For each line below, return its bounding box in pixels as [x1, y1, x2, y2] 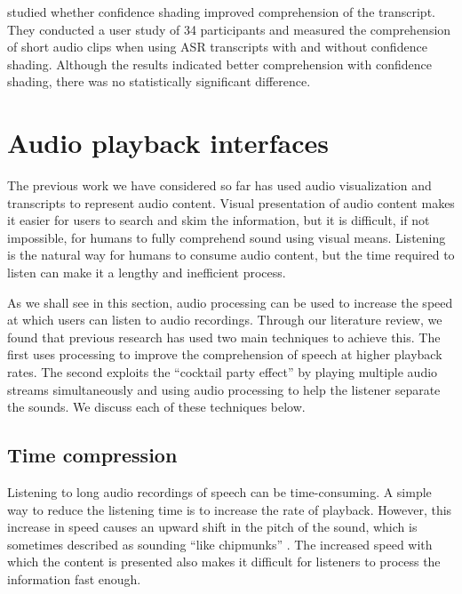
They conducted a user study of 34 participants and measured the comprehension [7, 20, 451, 38]
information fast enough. [7, 569, 141, 588]
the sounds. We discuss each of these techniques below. [7, 397, 306, 416]
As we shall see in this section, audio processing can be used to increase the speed [7, 293, 453, 311]
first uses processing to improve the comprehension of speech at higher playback [7, 345, 442, 364]
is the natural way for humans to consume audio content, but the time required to [7, 245, 455, 264]
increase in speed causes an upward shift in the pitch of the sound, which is [7, 518, 418, 536]
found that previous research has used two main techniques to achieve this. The [7, 327, 441, 346]
